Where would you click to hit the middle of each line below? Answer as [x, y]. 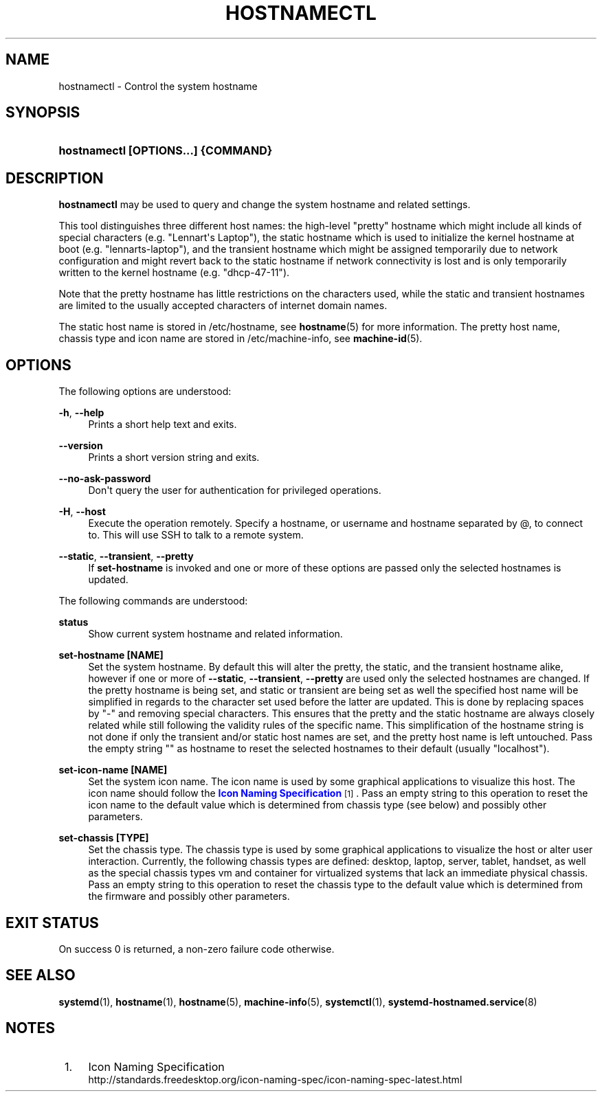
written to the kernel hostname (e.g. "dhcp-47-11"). [174, 273]
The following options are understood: [145, 392]
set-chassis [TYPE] [104, 838]
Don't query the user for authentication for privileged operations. [235, 490]
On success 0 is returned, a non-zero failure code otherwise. [197, 949]
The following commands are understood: [153, 601]
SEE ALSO [41, 975]
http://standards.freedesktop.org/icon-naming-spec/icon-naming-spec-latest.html [275, 1079]
